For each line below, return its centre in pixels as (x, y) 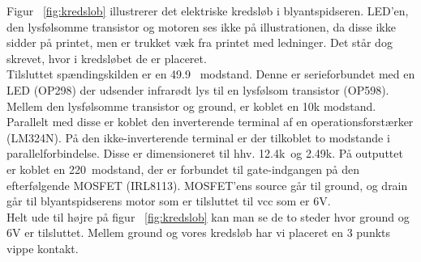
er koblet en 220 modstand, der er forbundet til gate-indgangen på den (183, 169)
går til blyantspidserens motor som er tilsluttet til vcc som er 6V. (169, 201)
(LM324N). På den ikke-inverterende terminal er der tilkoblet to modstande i (198, 137)
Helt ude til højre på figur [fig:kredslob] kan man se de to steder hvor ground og (208, 216)
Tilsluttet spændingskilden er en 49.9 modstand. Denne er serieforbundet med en (211, 74)
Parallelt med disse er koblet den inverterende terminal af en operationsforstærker (210, 122)
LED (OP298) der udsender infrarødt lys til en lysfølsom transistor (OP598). (198, 89)
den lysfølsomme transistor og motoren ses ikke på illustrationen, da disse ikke (201, 26)
